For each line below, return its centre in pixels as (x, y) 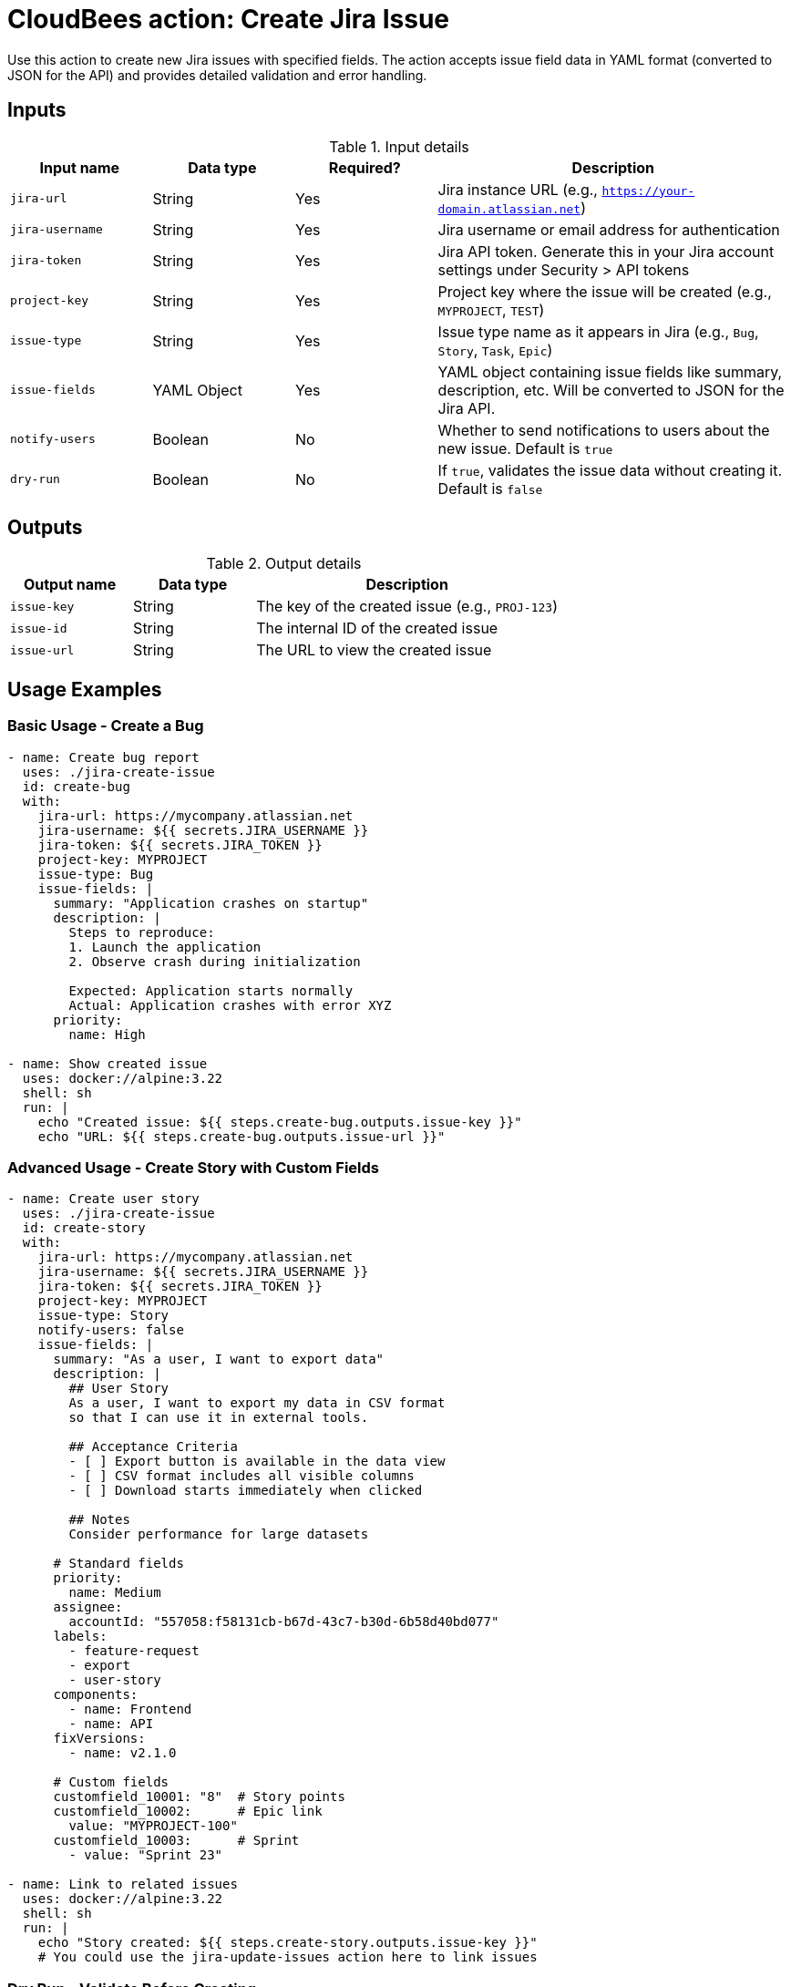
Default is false (490, 488)
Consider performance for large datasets (219, 1534)
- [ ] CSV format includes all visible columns (241, 1476)
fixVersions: (99, 1739)
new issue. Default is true (525, 448)
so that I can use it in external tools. (219, 1418)
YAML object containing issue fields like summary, (610, 371)
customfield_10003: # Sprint (176, 1841)
